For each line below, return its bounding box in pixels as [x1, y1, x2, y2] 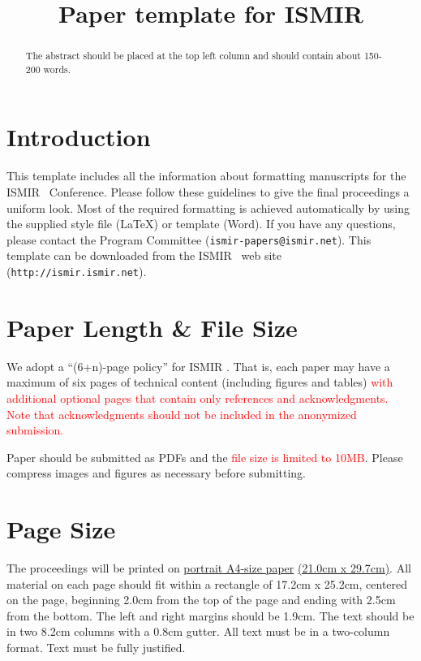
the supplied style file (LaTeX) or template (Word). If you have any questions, [6, 215, 396, 232]
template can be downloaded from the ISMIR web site [6, 247, 282, 264]
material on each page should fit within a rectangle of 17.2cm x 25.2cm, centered [6, 575, 408, 592]
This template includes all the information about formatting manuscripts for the [6, 167, 406, 184]
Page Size [6, 512, 116, 546]
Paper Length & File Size [6, 310, 298, 343]
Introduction [6, 120, 151, 153]
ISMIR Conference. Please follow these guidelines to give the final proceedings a [6, 184, 410, 201]
